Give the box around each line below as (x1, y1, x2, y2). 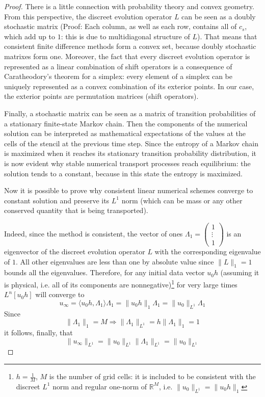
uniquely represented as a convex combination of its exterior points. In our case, (4, 81, 254, 91)
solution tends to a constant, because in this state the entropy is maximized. (4, 168, 243, 178)
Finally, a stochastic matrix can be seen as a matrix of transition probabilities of (4, 108, 256, 118)
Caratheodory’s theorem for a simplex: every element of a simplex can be (4, 71, 232, 82)
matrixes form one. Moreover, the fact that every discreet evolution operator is (4, 50, 250, 61)
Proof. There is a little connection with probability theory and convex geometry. (4, 1, 254, 11)
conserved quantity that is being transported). (4, 205, 148, 216)
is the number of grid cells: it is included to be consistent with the (49, 371, 256, 382)
